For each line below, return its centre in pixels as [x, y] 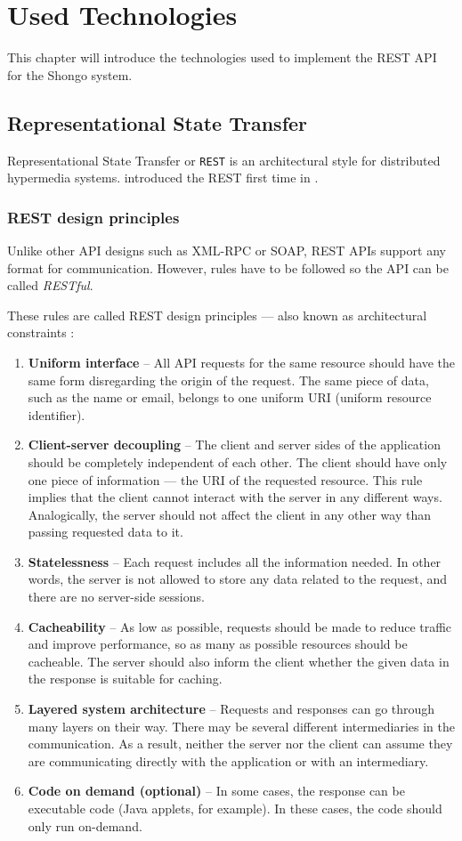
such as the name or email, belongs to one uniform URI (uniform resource [230, 397]
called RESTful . [50, 285]
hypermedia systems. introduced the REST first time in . [163, 178]
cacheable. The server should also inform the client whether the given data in [239, 661]
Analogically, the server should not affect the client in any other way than [229, 514]
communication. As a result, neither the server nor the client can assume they [240, 744]
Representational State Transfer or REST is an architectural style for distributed [224, 160]
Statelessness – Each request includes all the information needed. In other [235, 561]
